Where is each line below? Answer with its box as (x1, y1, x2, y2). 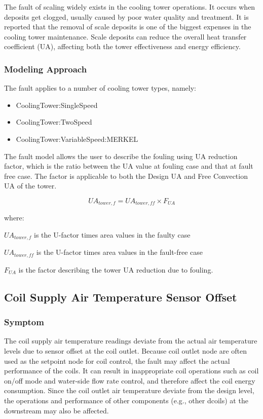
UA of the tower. (4, 180, 57, 191)
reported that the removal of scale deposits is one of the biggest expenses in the (4, 21, 251, 32)
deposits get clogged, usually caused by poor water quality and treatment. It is (4, 11, 249, 22)
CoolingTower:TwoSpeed (16, 117, 92, 127)
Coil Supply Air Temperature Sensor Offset (4, 289, 237, 304)
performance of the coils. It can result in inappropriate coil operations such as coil (4, 365, 259, 376)
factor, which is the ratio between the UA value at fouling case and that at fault (4, 161, 253, 171)
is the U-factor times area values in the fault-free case (36, 247, 203, 257)
